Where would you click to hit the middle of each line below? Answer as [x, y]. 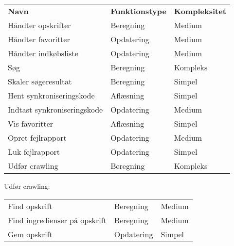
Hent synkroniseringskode [51, 95]
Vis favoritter [31, 123]
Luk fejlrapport [34, 152]
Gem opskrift [30, 234]
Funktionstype [138, 11]
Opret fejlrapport [37, 138]
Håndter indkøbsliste [43, 53]
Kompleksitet [200, 11]
